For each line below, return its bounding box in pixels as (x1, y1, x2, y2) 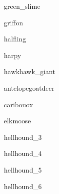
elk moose (4, 116, 31, 126)
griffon (4, 17, 23, 27)
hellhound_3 (4, 132, 42, 142)
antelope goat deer (4, 82, 55, 93)
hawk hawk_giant (4, 66, 56, 77)
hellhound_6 (4, 181, 42, 191)
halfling (4, 34, 26, 44)
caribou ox (4, 99, 33, 109)
